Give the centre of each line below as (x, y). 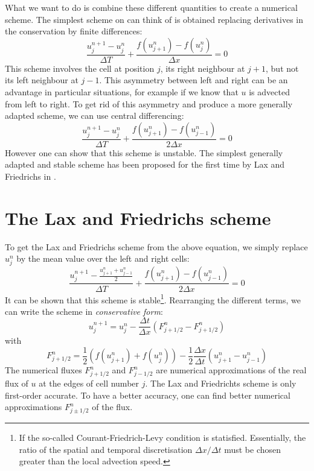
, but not (282, 68)
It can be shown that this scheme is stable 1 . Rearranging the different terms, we (153, 299)
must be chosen (253, 449)
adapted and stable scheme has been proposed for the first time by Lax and (145, 164)
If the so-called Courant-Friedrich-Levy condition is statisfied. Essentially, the (162, 438)
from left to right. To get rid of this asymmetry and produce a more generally (149, 103)
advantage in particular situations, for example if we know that (122, 92)
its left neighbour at (42, 80)
